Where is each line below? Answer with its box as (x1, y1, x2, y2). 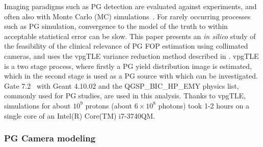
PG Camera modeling (4, 132, 96, 144)
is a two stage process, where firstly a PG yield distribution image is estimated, (4, 60, 252, 71)
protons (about (85, 100, 133, 111)
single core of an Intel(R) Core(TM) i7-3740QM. (4, 110, 155, 121)
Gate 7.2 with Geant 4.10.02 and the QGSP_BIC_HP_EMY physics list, (4, 80, 239, 91)
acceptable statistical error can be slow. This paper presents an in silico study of (4, 30, 256, 41)
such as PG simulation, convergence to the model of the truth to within (4, 21, 228, 31)
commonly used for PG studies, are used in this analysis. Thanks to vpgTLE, (4, 90, 246, 101)
